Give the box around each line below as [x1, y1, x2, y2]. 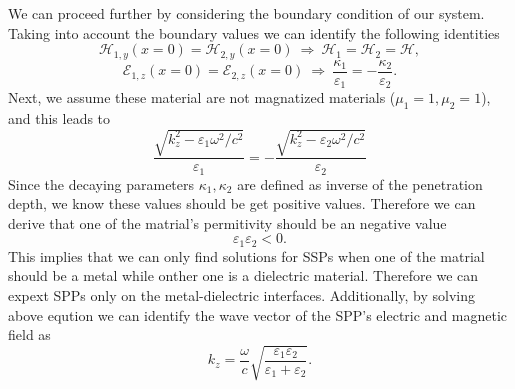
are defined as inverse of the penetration [237, 173, 483, 194]
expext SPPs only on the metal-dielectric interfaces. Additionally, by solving [8, 285, 476, 305]
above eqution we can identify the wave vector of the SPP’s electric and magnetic [8, 304, 508, 325]
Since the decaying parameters [8, 173, 195, 194]
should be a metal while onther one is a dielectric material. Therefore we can [8, 265, 479, 286]
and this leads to [8, 107, 111, 128]
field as [8, 324, 51, 345]
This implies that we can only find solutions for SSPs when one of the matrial [8, 245, 485, 266]
